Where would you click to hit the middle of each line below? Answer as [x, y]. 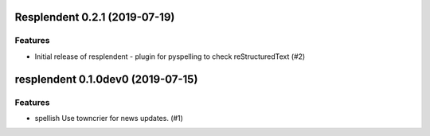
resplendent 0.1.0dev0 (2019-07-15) [106, 79]
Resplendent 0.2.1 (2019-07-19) [95, 17]
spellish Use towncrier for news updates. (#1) [109, 118]
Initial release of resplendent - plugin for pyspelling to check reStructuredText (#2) [170, 56]
